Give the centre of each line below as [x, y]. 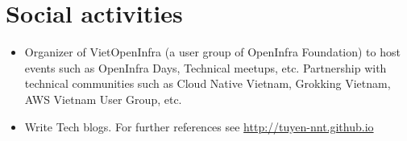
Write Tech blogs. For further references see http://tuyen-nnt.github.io [199, 126]
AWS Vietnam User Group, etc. [103, 99]
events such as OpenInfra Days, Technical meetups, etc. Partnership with [206, 67]
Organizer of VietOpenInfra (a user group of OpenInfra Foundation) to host [212, 52]
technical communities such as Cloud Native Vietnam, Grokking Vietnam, [208, 83]
